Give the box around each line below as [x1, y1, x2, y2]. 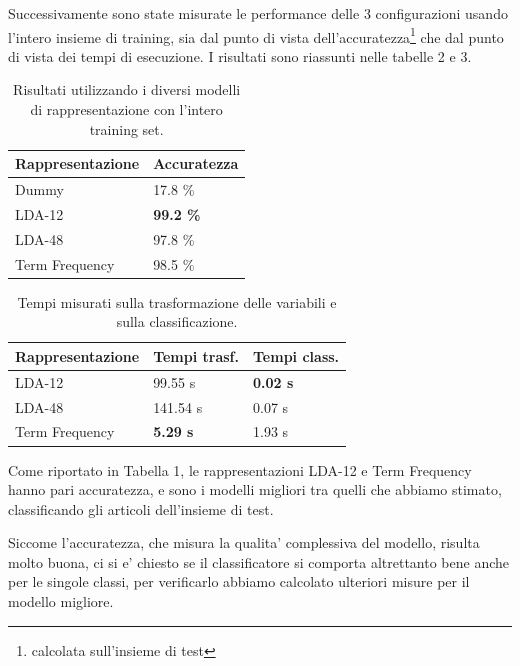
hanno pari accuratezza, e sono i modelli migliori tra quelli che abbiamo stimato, [8, 479, 502, 500]
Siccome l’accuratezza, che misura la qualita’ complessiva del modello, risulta [8, 532, 480, 553]
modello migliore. [8, 591, 114, 612]
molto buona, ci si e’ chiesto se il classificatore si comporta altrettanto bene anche [8, 551, 510, 572]
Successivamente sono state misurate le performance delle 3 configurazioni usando [8, 3, 508, 23]
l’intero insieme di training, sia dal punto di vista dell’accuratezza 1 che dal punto [8, 23, 504, 47]
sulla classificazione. [116, 311, 238, 332]
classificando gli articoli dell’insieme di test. [8, 498, 274, 519]
